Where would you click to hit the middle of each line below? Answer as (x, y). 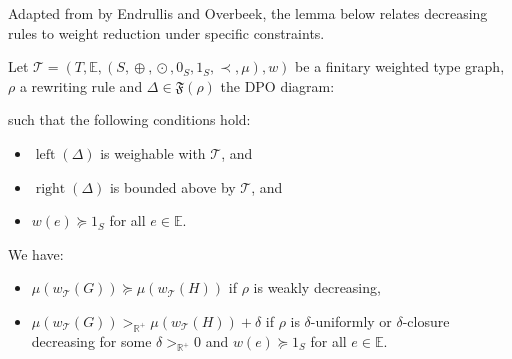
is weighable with (153, 152)
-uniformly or (351, 320)
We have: (36, 253)
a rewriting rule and (81, 85)
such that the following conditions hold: (129, 119)
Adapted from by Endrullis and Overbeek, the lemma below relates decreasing (248, 13)
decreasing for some (91, 340)
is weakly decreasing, (317, 287)
